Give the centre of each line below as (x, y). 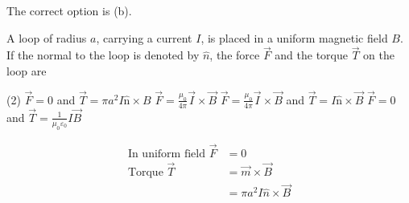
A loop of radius (47, 37)
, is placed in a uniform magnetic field (294, 37)
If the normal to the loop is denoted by (103, 55)
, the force (235, 55)
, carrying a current (144, 37)
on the (379, 55)
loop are (27, 71)
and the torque (311, 55)
